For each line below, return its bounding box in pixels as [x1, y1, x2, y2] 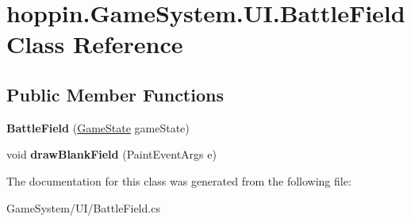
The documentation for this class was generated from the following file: [6, 172, 351, 189]
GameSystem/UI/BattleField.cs [6, 199, 160, 216]
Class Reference [6, 28, 183, 60]
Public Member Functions [6, 82, 224, 106]
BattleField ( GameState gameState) [6, 119, 190, 136]
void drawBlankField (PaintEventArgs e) [6, 146, 217, 163]
